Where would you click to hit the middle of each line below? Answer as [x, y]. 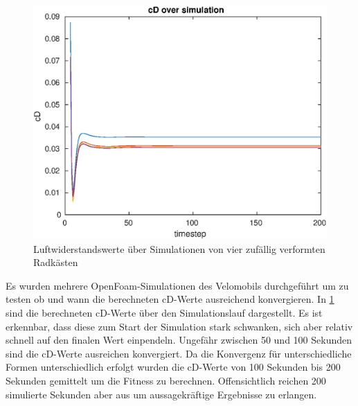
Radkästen [56, 262]
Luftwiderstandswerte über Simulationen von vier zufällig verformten [179, 248]
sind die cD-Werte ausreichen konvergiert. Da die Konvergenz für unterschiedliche [179, 353]
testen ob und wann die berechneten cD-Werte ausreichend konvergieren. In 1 [170, 299]
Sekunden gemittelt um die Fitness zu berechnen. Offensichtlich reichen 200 [166, 380]
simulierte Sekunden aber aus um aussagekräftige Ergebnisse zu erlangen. [161, 394]
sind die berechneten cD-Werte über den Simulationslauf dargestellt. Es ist [164, 313]
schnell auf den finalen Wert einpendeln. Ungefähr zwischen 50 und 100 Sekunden [179, 340]
